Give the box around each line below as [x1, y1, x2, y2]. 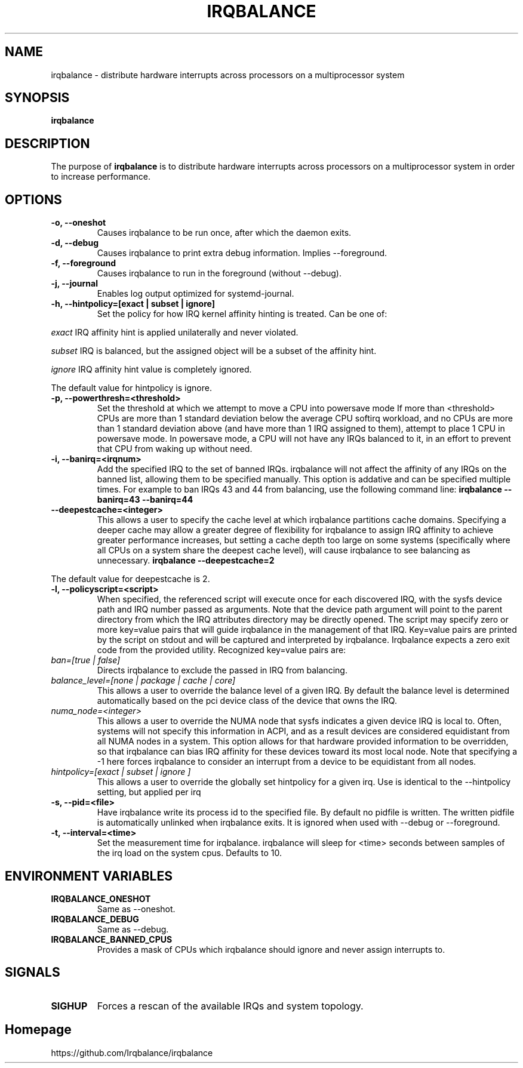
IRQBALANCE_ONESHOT [51, 893, 151, 904]
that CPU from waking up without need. [97, 444, 253, 454]
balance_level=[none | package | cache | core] [51, 675, 236, 686]
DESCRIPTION [5, 136, 90, 151]
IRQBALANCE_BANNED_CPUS [51, 934, 173, 944]
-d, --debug [51, 238, 99, 248]
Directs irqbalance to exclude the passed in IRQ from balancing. [97, 665, 347, 676]
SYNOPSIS [5, 90, 70, 106]
